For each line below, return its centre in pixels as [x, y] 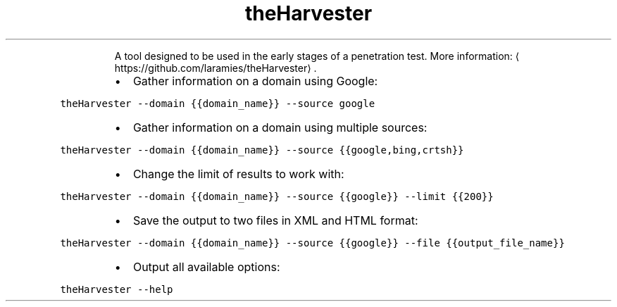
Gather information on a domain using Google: [255, 81]
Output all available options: [206, 267]
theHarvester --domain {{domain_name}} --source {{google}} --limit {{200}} [277, 196]
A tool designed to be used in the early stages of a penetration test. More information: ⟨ [317, 56]
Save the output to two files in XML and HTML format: [275, 220]
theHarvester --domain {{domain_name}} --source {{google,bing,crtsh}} [262, 150]
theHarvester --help [117, 289]
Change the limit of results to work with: [238, 174]
